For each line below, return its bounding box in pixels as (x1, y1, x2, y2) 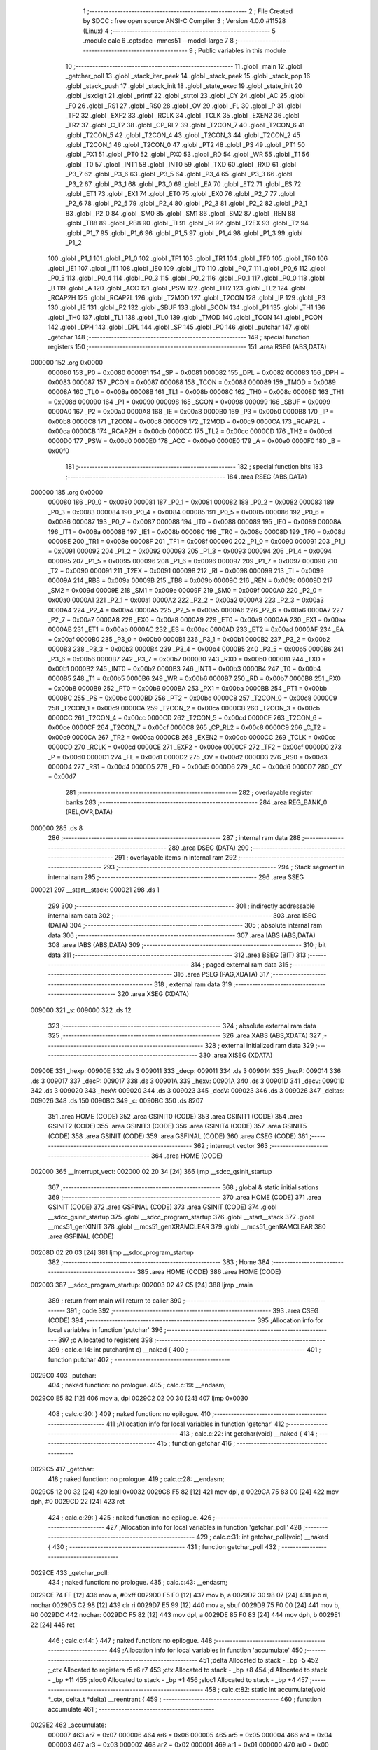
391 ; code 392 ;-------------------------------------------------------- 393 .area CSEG (66, 1306, 319, 1315)
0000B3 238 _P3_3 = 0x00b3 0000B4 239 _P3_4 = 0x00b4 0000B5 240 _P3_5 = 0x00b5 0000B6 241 (48, 645, 344, 654)
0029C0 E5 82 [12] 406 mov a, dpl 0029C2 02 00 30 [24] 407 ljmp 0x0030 (30, 1394, 248, 1402)
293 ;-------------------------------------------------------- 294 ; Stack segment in (103, 863, 345, 871)
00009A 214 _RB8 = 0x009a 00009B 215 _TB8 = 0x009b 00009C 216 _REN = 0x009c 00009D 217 (48, 576, 333, 584)
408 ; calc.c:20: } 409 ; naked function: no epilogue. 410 (48, 1410, 211, 1418)
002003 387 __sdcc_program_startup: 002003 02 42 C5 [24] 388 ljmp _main (30, 1280, 253, 1289)
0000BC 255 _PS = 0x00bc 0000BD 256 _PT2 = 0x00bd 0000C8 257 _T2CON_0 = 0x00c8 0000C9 (48, 694, 337, 703)
